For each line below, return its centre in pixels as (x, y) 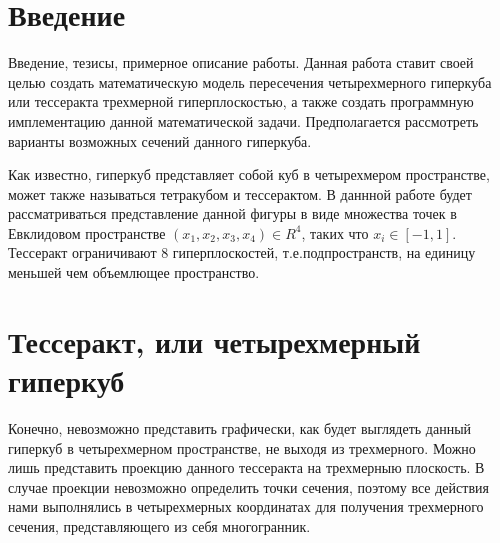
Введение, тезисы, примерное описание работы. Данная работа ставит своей (241, 62)
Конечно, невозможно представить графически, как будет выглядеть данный (240, 427)
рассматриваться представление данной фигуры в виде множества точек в (232, 213)
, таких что (335, 232)
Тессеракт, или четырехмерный (214, 340)
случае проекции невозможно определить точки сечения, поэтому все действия (248, 486)
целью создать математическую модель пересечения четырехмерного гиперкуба (250, 81)
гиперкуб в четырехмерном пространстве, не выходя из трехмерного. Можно (242, 447)
